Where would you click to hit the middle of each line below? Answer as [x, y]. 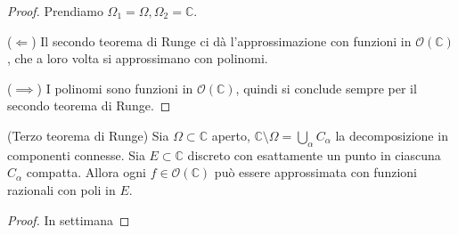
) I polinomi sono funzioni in [115, 88]
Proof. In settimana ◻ [69, 219]
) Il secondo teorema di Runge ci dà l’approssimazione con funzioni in [221, 41]
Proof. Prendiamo [55, 11]
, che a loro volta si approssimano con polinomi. [138, 58]
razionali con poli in [61, 189]
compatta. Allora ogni [86, 172]
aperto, [231, 135]
